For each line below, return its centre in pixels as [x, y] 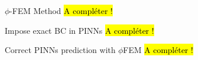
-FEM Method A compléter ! [61, 10]
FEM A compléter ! [158, 50]
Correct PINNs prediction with [60, 50]
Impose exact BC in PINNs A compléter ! [79, 30]
